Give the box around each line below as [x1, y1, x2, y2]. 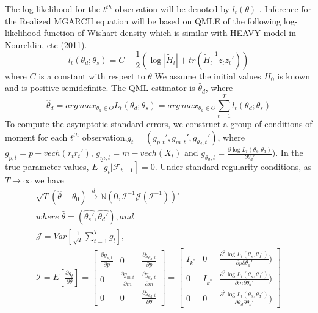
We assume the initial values [154, 69, 261, 82]
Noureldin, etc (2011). [5, 38, 87, 51]
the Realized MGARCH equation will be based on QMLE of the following [5, 14, 281, 27]
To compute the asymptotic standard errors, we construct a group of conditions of [5, 117, 313, 130]
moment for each [5, 130, 68, 143]
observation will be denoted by [115, 2, 229, 15]
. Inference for [259, 2, 312, 15]
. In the [275, 146, 303, 159]
